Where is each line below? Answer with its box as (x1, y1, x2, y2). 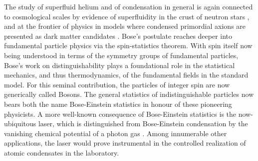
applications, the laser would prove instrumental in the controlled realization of (4, 138, 246, 148)
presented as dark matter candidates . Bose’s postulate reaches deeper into (4, 30, 233, 41)
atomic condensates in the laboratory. (4, 147, 119, 158)
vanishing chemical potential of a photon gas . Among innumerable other (4, 128, 227, 138)
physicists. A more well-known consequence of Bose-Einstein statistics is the (4, 108, 237, 119)
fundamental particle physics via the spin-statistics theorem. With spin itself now (4, 40, 253, 51)
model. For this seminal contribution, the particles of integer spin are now (4, 79, 230, 89)
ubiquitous (4, 118, 36, 129)
